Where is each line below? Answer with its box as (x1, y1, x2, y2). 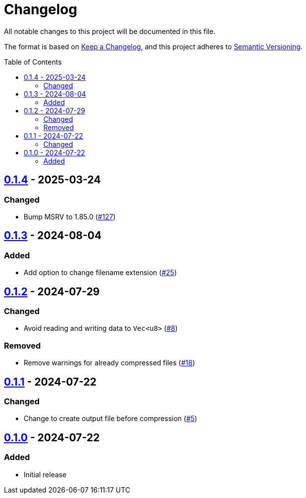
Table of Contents (4, 57, 62, 66)
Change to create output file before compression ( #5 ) (24, 414, 198, 423)
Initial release (24, 470, 67, 479)
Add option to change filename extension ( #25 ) (24, 268, 177, 277)
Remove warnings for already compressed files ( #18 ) (24, 358, 195, 367)
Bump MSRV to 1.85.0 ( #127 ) (24, 212, 116, 221)
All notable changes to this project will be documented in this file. (4, 27, 216, 36)
